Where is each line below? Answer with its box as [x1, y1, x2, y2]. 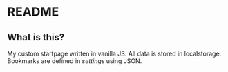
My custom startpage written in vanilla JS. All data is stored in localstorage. [7, 49, 222, 58]
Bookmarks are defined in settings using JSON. [7, 57, 142, 65]
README [7, 4, 59, 20]
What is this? [7, 32, 65, 43]
